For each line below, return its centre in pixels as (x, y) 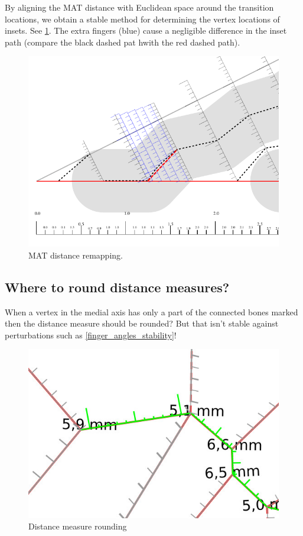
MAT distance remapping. (76, 255)
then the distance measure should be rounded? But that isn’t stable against (142, 323)
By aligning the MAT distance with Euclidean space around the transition (139, 7)
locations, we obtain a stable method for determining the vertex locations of (142, 19)
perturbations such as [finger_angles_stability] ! (91, 335)
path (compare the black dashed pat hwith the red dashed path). (123, 42)
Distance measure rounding (78, 526)
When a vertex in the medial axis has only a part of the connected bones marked (151, 311)
